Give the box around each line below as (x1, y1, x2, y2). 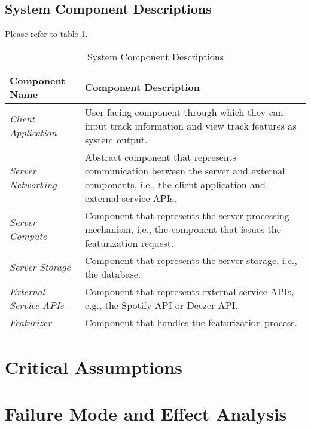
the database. (84, 266, 141, 281)
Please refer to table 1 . (5, 27, 88, 40)
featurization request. (84, 235, 174, 250)
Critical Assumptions (5, 354, 183, 379)
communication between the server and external (84, 163, 285, 177)
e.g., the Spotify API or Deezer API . (84, 298, 238, 312)
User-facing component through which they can (84, 105, 283, 119)
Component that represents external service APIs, (84, 284, 294, 298)
